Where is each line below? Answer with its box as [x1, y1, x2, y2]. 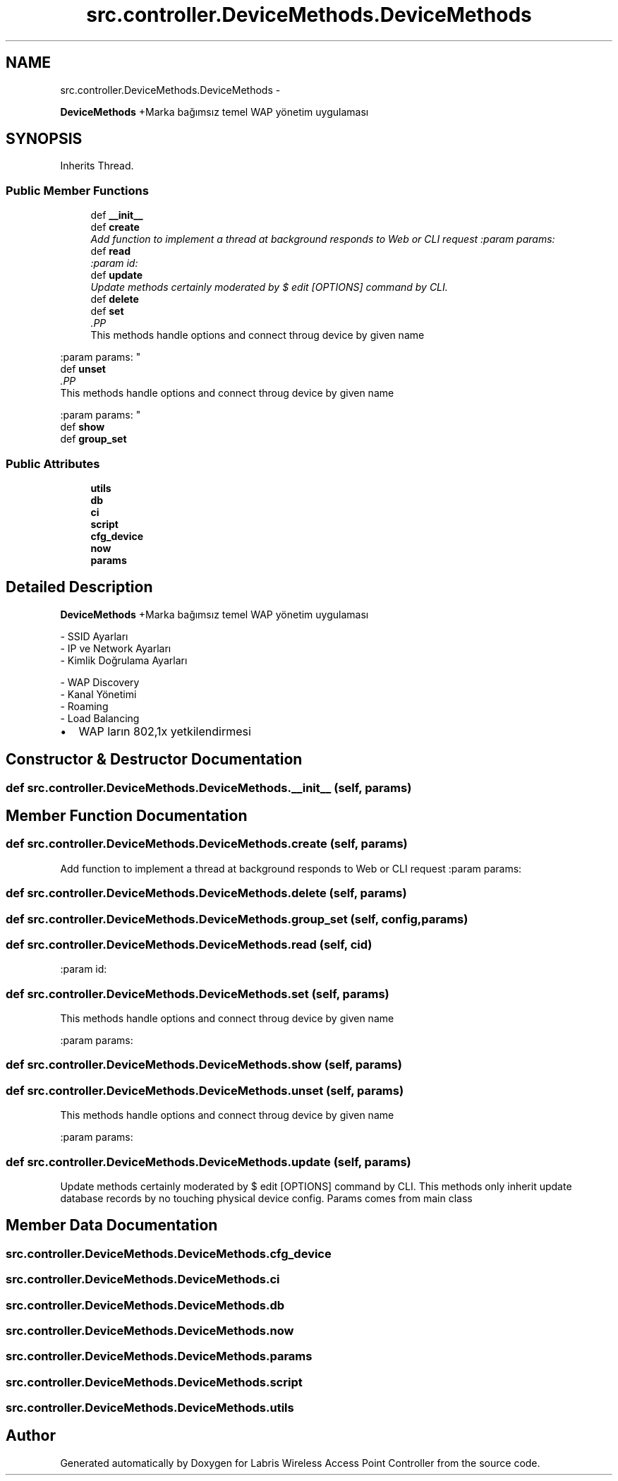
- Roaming [60, 700, 109, 712]
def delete [90, 293, 139, 306]
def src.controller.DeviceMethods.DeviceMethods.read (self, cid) [6, 937, 372, 952]
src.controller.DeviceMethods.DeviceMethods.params [6, 1349, 313, 1364]
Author [6, 1427, 56, 1445]
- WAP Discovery [60, 676, 140, 688]
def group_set [60, 433, 127, 445]
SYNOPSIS [6, 130, 83, 148]
